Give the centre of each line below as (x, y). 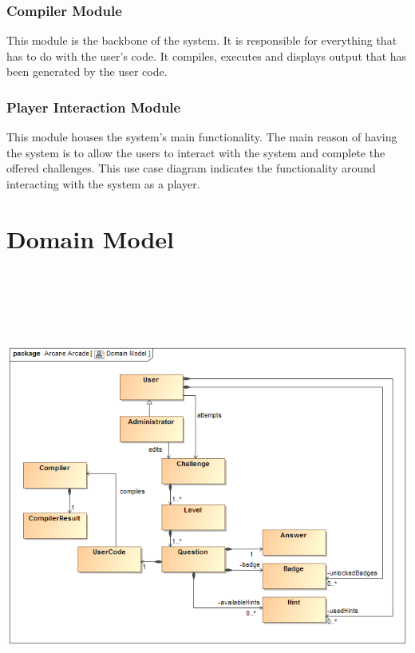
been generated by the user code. (87, 71)
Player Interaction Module (94, 107)
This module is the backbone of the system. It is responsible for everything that (202, 40)
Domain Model (90, 238)
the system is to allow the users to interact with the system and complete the (196, 152)
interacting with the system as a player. (103, 184)
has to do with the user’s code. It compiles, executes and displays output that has (207, 55)
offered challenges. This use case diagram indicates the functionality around (191, 168)
